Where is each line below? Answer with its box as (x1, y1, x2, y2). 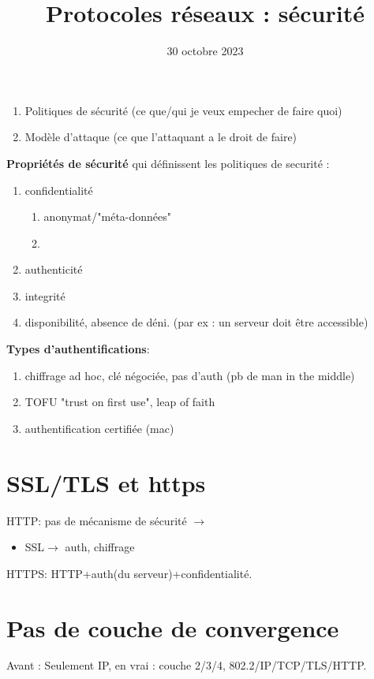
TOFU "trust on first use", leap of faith (24, 394, 215, 410)
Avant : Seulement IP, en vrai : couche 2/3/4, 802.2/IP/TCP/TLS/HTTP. (6, 657, 367, 673)
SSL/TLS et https (6, 466, 206, 498)
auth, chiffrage (65, 539, 135, 555)
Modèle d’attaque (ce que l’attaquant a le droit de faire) (24, 129, 297, 145)
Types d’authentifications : (6, 341, 150, 357)
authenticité (24, 261, 83, 278)
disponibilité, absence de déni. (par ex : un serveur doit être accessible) (24, 314, 368, 330)
